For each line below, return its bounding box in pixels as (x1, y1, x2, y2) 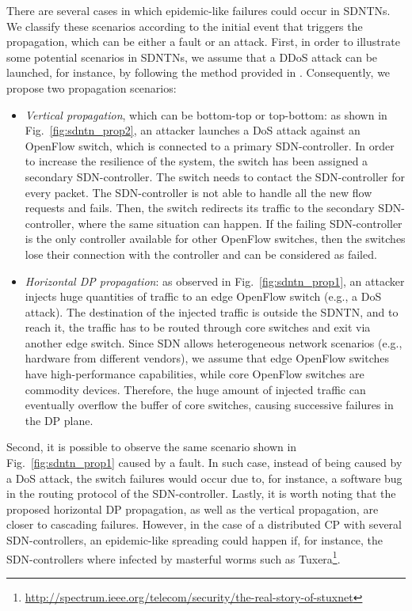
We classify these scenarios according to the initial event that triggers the (6, 17, 363, 34)
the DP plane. (25, 412, 93, 428)
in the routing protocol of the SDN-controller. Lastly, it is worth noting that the (6, 485, 396, 502)
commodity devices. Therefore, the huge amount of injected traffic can (25, 381, 366, 397)
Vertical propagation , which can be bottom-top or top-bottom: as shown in (25, 106, 387, 123)
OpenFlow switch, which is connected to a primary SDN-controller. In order (25, 137, 395, 154)
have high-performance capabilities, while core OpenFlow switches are (25, 366, 364, 382)
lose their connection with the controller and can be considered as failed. (25, 245, 377, 262)
